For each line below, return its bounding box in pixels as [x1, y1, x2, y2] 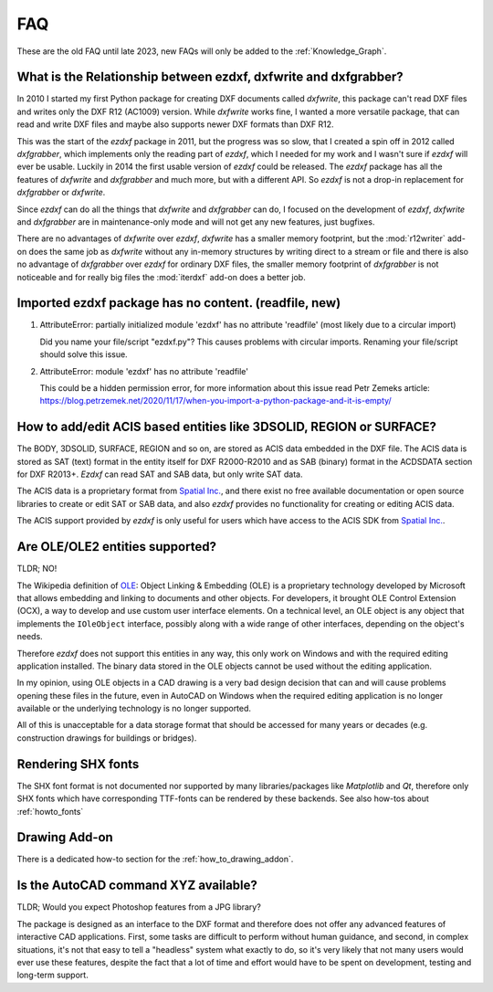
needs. [16, 631, 43, 642]
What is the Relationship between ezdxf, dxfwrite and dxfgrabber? [16, 69, 404, 85]
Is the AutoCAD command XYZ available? [16, 878, 257, 893]
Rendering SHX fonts [16, 756, 140, 772]
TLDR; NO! [16, 563, 58, 575]
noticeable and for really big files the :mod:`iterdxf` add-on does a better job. [16, 271, 306, 282]
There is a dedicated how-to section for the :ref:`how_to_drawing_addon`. [16, 854, 294, 865]
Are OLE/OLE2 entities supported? [16, 539, 216, 554]
